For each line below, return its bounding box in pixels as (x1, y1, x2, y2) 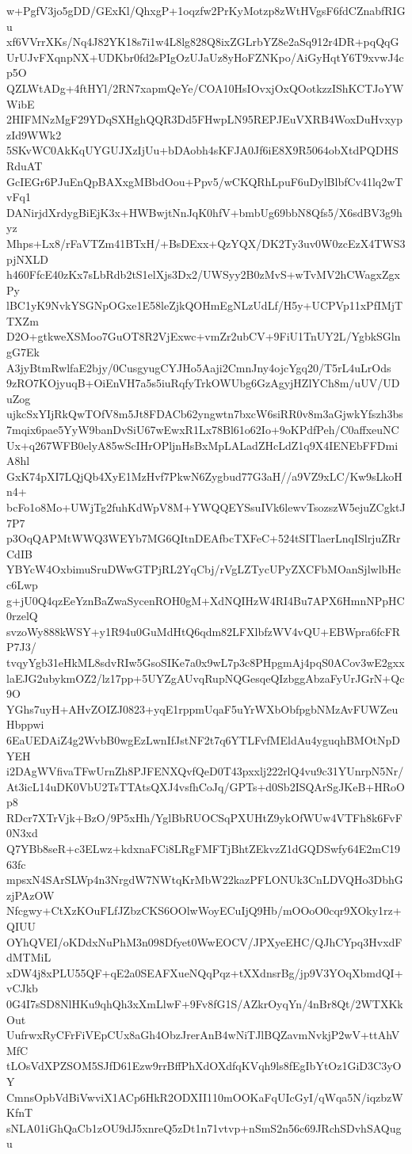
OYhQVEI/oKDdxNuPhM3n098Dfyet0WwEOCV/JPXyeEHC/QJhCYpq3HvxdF (6, 933, 402, 950)
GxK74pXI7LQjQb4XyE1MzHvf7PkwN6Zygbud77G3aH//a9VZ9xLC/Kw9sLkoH (6, 467, 402, 484)
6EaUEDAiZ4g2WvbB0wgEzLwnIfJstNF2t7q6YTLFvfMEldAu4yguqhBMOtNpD (6, 731, 400, 748)
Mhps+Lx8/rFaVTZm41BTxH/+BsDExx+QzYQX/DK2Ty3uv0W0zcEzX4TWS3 (6, 234, 406, 251)
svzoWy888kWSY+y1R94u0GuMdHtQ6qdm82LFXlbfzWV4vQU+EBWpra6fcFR (6, 623, 401, 639)
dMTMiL (6, 949, 51, 965)
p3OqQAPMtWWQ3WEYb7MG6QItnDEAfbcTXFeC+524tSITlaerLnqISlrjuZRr (6, 530, 401, 547)
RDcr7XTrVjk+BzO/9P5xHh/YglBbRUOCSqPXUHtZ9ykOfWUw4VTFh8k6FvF (6, 809, 402, 825)
